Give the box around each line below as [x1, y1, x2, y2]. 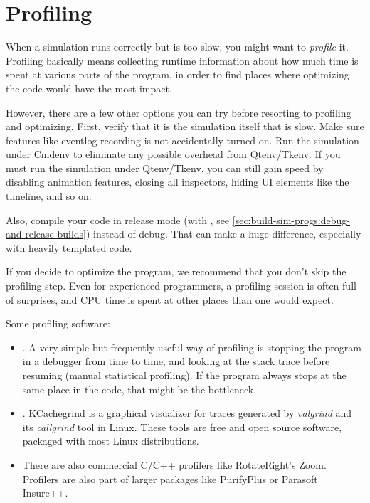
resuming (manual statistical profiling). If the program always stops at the [22, 368, 347, 382]
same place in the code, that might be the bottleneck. [22, 381, 257, 396]
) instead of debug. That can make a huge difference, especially [85, 226, 361, 241]
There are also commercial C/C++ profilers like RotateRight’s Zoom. [22, 457, 327, 472]
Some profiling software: [6, 316, 110, 331]
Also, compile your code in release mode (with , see [6, 212, 230, 227]
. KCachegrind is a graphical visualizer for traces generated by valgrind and [22, 406, 352, 420]
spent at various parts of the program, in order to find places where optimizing [6, 67, 349, 82]
